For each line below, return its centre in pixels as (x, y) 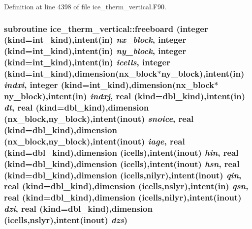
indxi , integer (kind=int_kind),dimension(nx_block (109, 85)
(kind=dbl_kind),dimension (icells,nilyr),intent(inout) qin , (123, 175)
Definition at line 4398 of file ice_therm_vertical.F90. (85, 6)
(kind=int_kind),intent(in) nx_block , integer (95, 40)
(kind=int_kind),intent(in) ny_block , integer (95, 51)
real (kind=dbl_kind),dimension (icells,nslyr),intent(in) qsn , (126, 186)
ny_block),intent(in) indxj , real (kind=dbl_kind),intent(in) (125, 96)
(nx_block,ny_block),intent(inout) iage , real (94, 141)
